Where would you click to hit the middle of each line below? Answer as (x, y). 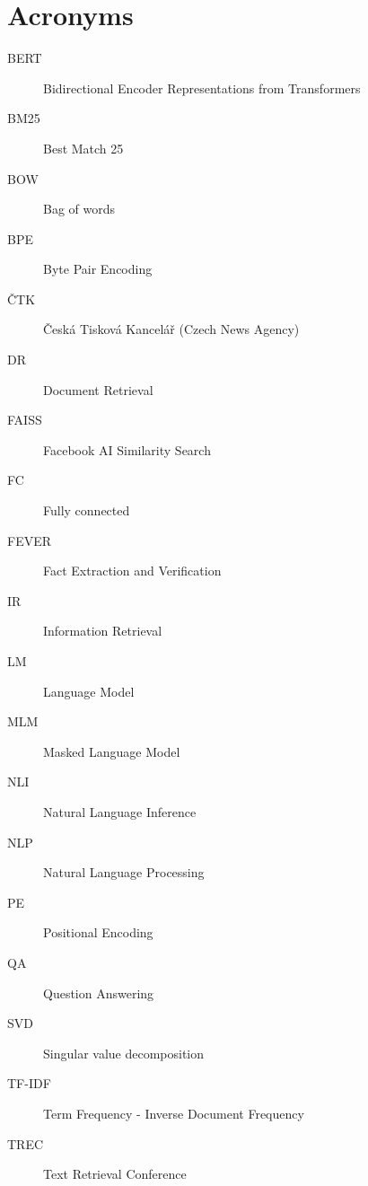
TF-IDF (29, 1083)
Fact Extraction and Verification (132, 571)
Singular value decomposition (124, 1053)
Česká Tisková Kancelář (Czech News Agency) (171, 329)
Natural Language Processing (124, 872)
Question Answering (99, 993)
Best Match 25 (83, 148)
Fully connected (87, 510)
